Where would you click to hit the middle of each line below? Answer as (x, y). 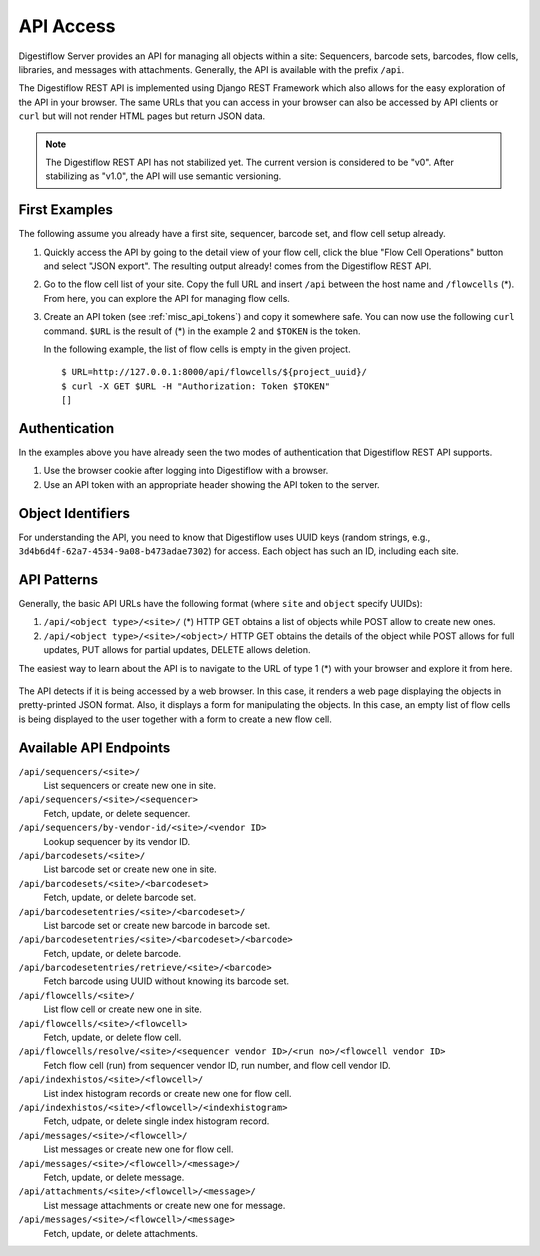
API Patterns (58, 579)
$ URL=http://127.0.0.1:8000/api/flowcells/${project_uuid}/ (214, 372)
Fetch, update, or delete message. (114, 1177)
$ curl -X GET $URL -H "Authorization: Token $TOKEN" (195, 386)
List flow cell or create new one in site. (122, 1009)
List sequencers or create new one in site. (130, 786)
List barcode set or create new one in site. (130, 869)
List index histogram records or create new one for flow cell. (167, 1093)
